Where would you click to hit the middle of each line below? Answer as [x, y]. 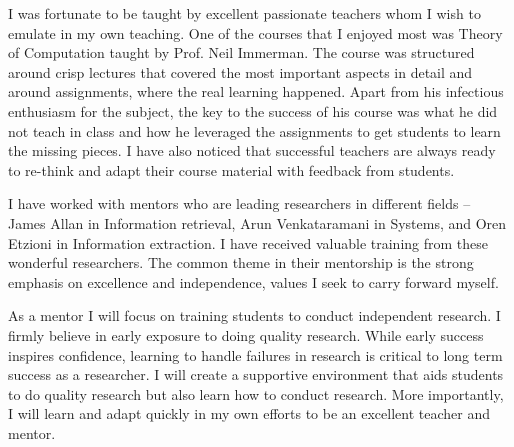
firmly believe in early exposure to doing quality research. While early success [246, 334]
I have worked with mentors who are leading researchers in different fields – [239, 203]
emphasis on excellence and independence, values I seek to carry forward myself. [253, 281]
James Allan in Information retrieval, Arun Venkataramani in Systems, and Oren [257, 222]
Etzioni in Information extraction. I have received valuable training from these [248, 242]
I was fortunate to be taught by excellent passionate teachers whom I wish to [244, 13]
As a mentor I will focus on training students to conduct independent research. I [254, 315]
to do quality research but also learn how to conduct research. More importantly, [256, 393]
